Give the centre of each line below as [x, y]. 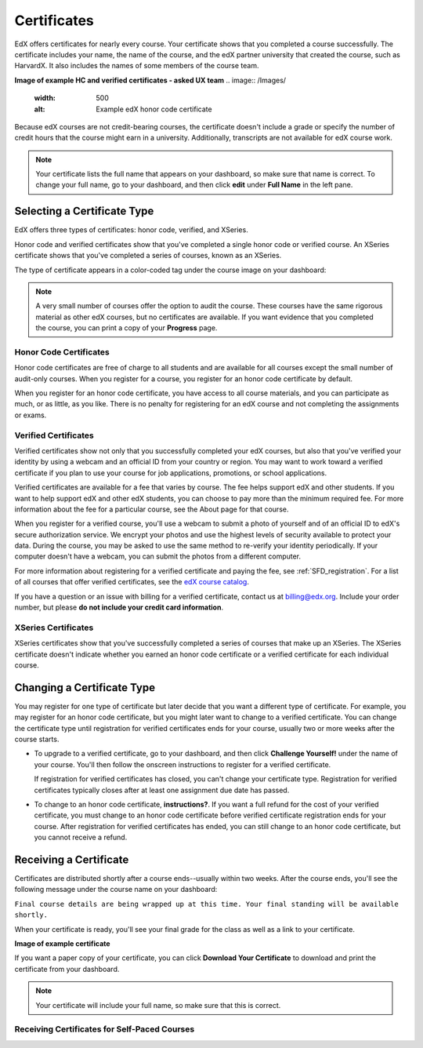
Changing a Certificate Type [85, 688]
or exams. [31, 415]
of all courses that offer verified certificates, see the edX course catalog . [132, 582]
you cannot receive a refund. [81, 837]
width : [45, 98]
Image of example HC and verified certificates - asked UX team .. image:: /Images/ [150, 80]
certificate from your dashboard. [67, 969]
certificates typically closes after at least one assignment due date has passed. [162, 790]
